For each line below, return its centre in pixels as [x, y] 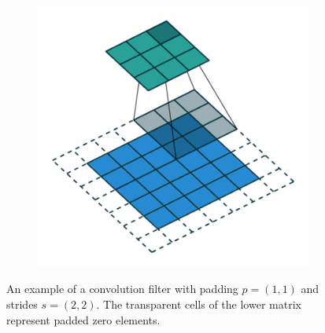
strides [22, 304]
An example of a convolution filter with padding [122, 289]
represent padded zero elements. [83, 319]
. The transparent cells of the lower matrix [199, 304]
